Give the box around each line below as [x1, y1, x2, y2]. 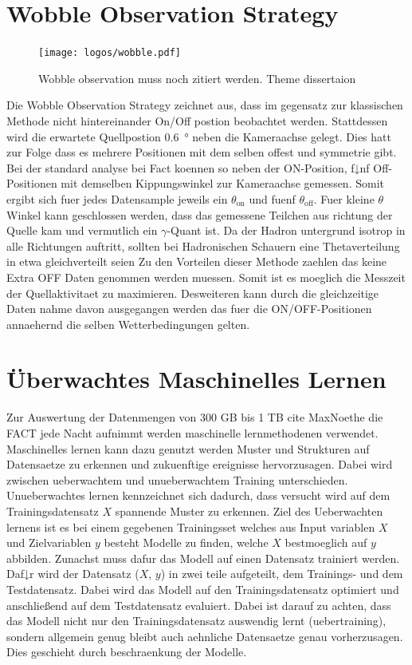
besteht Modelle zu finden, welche [104, 534, 269, 551]
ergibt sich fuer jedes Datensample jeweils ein [6, 190, 228, 207]
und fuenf [249, 190, 296, 207]
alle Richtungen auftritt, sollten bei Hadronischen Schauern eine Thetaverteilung [6, 237, 400, 254]
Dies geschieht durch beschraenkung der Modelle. [6, 643, 247, 660]
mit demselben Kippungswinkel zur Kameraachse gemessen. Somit [61, 175, 384, 192]
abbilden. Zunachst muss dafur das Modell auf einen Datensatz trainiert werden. [6, 549, 400, 566]
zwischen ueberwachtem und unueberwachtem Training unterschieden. [6, 471, 348, 488]
